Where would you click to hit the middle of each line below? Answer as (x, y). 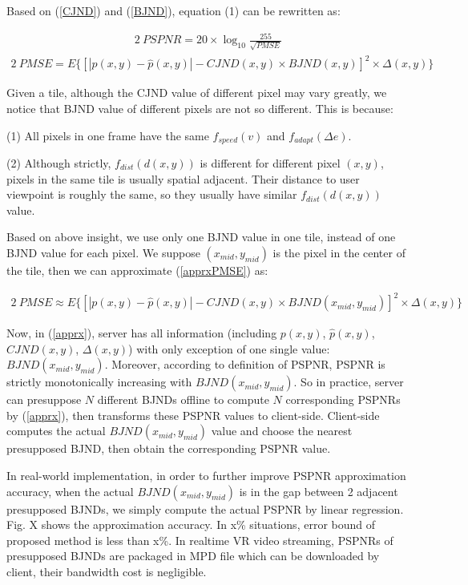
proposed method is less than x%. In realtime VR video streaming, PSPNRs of (200, 540)
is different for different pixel (270, 163)
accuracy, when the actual (70, 491)
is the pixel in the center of (339, 252)
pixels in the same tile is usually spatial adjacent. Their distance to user (183, 178)
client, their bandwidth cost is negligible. (107, 572)
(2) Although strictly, (59, 163)
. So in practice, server (349, 382)
